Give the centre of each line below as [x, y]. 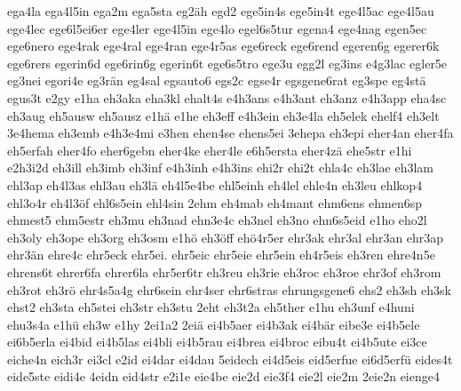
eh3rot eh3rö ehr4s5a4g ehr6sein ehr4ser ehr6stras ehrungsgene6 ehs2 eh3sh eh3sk [229, 289]
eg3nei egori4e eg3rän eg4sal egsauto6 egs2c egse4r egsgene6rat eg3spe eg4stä [217, 80]
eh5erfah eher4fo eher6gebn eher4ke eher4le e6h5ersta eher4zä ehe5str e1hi [210, 150]
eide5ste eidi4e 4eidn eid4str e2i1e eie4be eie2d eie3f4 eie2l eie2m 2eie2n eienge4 [223, 376]
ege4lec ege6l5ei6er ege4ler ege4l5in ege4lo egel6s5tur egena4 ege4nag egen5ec [217, 28]
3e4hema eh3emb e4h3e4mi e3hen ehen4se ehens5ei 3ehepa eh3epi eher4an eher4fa [230, 133]
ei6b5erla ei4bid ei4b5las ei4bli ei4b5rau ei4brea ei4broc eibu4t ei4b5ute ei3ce [217, 342]
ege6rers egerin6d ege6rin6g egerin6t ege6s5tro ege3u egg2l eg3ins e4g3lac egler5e [227, 63]
